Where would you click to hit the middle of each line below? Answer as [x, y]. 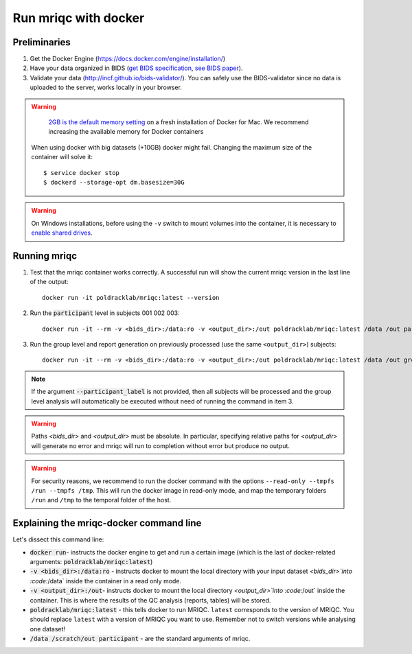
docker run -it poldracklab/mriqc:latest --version [131, 297]
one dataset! [47, 629]
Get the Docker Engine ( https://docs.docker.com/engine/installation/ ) [128, 59]
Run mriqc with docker [79, 18]
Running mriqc [45, 256]
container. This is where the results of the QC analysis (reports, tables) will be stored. [150, 600]
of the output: [49, 282]
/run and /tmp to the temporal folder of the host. [101, 500]
